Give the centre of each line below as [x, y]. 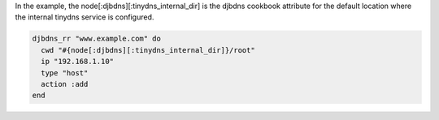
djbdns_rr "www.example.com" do [97, 39]
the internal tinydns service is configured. [85, 17]
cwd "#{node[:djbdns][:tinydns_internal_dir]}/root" [148, 50]
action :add [65, 84]
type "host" [65, 73]
